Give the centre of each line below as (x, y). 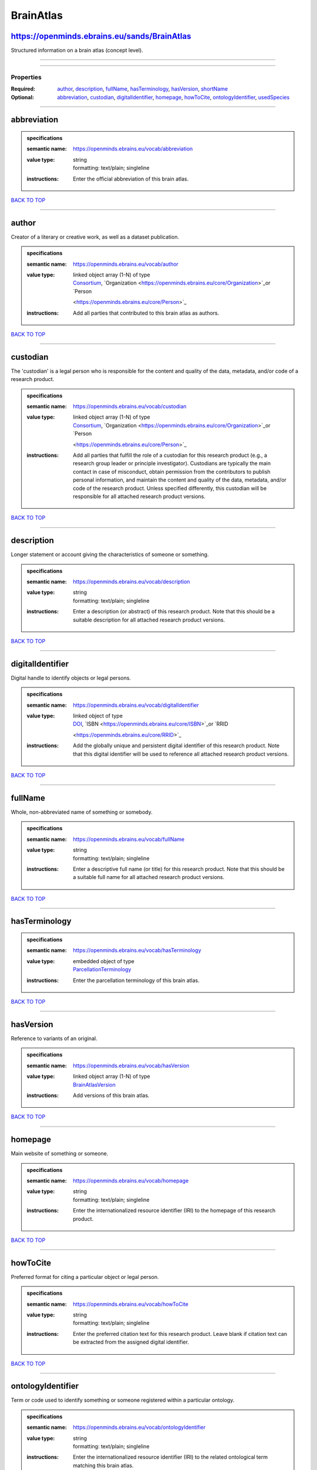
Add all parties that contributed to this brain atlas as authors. (146, 313)
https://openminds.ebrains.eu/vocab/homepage (131, 1180)
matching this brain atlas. (104, 1465)
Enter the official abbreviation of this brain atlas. (131, 179)
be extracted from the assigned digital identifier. (131, 1342)
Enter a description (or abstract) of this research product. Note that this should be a (174, 612)
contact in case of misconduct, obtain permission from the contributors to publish (172, 472)
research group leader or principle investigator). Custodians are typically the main (172, 463)
